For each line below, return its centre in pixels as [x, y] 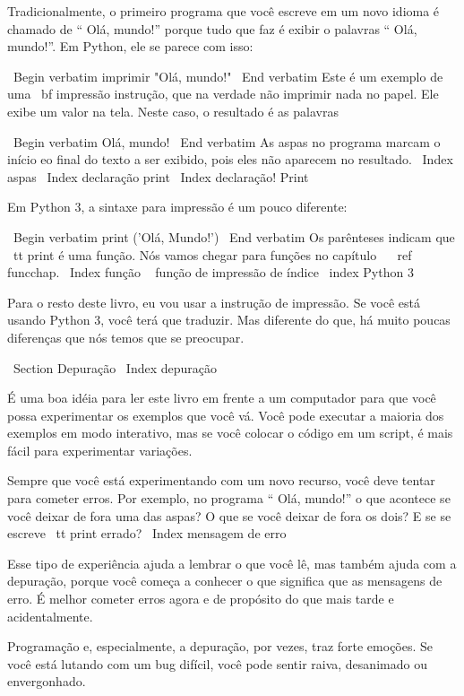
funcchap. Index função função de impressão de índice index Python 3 [211, 272]
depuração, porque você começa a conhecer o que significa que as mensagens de [225, 581]
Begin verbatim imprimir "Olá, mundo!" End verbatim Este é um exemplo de [228, 76]
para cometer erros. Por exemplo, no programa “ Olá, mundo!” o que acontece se [229, 498]
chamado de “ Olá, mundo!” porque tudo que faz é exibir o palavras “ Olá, [212, 28]
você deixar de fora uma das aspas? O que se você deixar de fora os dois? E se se [229, 515]
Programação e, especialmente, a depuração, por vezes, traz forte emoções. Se [220, 646]
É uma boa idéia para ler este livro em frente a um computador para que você [222, 398]
